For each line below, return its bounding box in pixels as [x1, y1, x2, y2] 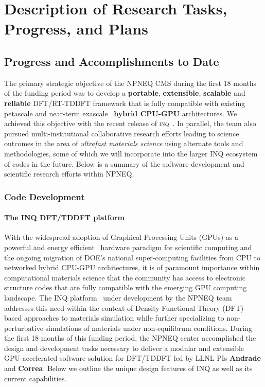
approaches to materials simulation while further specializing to [24, 312, 224, 323]
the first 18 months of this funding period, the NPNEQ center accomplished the [4, 332, 256, 343]
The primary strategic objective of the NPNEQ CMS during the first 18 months [4, 77, 257, 88]
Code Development [4, 190, 85, 203]
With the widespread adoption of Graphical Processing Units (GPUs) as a [4, 232, 239, 242]
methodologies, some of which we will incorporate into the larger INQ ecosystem [4, 148, 258, 159]
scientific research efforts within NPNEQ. [4, 168, 134, 179]
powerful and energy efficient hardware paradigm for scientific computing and [4, 241, 252, 252]
